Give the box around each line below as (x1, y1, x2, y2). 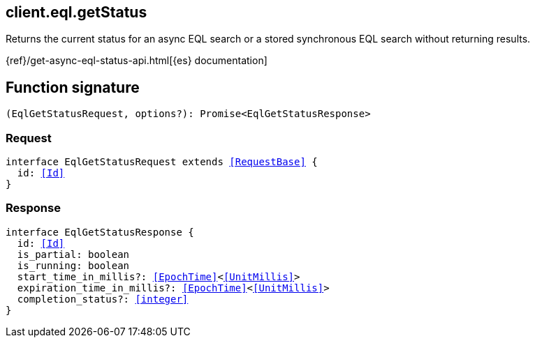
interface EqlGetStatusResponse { (6, 226, 194, 238)
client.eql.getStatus (6, 3, 147, 21)
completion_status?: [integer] (17, 293, 189, 305)
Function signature (6, 78, 140, 96)
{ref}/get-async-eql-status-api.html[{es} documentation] (6, 54, 267, 67)
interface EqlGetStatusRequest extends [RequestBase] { (6, 156, 318, 168)
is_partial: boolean (17, 248, 130, 260)
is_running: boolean (17, 259, 130, 271)
